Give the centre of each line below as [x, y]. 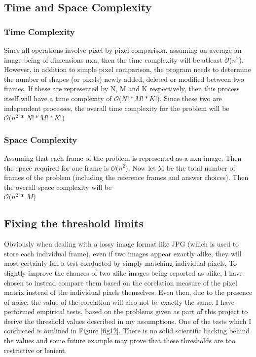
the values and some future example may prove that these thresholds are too [120, 340]
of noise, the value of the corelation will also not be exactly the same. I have [119, 302]
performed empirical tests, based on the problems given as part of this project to [126, 311]
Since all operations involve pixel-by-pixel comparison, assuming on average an [123, 50]
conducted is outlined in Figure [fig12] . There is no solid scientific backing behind [127, 331]
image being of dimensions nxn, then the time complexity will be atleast [113, 59]
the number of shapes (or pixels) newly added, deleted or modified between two [124, 79]
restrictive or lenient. [36, 350]
